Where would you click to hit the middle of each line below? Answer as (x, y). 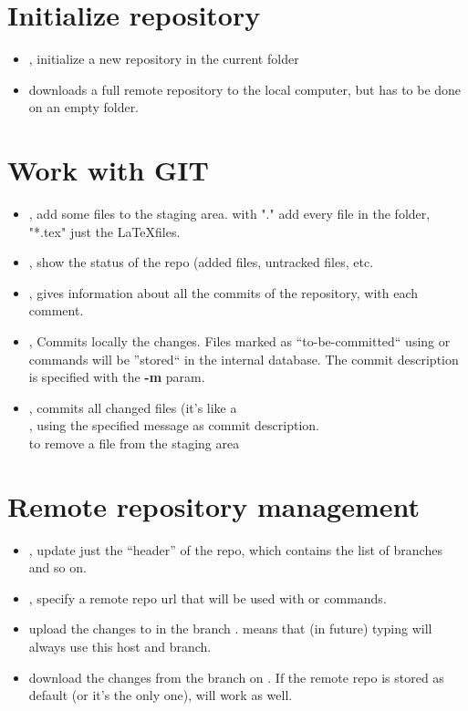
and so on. (57, 567)
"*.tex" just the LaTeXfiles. (104, 231)
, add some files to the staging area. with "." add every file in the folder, (229, 214)
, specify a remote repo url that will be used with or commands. (208, 598)
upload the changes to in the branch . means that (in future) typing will (230, 629)
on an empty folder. (84, 107)
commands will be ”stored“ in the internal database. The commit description (244, 359)
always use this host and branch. (120, 647)
